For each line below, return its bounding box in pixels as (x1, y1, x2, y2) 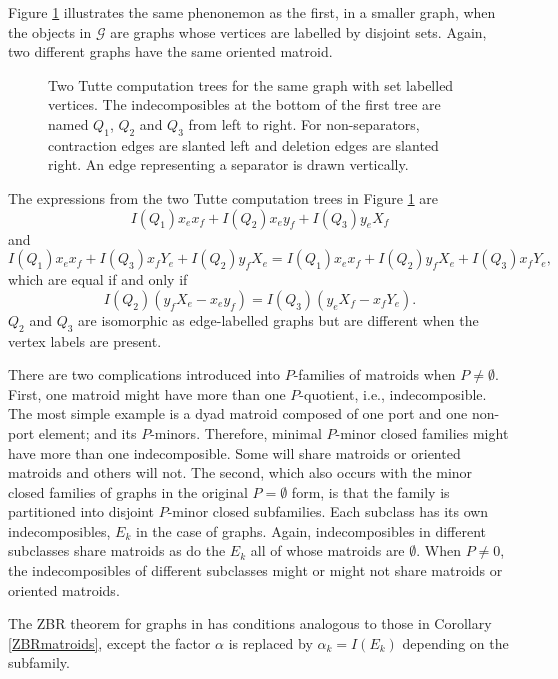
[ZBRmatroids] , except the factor (8, 632, 211, 653)
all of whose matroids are (250, 540, 405, 561)
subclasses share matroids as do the (8, 540, 226, 561)
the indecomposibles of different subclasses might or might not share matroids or (8, 560, 503, 581)
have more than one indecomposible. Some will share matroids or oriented (8, 442, 461, 463)
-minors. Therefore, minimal (150, 422, 322, 443)
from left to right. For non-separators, (188, 113, 420, 134)
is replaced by (228, 632, 313, 653)
